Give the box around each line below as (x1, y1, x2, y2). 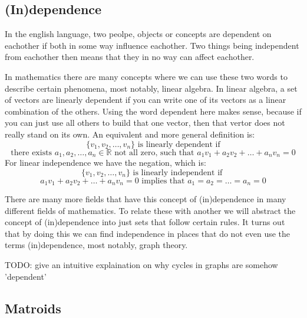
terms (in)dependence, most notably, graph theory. (5, 239, 188, 251)
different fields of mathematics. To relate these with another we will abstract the (5, 204, 296, 216)
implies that (141, 176, 185, 185)
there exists (11, 148, 52, 157)
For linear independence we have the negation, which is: (5, 156, 206, 168)
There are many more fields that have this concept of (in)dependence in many (5, 193, 286, 205)
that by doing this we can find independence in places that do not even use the (5, 227, 291, 239)
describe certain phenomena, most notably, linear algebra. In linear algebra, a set (5, 82, 298, 94)
